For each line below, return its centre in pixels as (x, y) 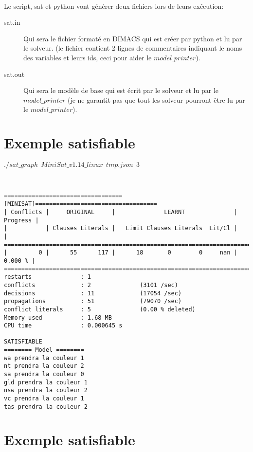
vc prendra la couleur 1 (44, 399)
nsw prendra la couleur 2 (46, 390)
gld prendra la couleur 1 (46, 382)
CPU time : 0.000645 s (63, 326)
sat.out (14, 74)
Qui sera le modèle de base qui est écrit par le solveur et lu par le (121, 90)
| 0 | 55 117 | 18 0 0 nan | (121, 253)
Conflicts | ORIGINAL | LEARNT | (124, 212)
